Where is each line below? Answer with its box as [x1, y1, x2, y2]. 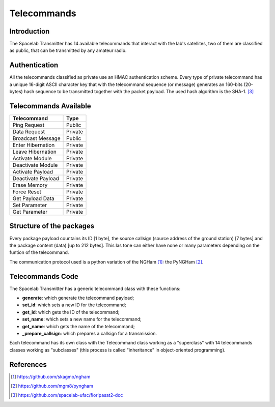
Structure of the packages [9, 222, 95, 230]
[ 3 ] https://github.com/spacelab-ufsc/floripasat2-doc [11, 392, 123, 398]
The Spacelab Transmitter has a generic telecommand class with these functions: [9, 285, 181, 292]
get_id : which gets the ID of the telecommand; [22, 309, 120, 315]
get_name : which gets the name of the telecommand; [22, 323, 135, 329]
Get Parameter [12, 209, 48, 216]
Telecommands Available [9, 102, 91, 110]
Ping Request [12, 122, 45, 129]
